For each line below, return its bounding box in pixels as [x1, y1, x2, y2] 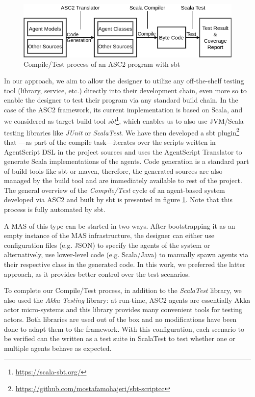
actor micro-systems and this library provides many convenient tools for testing [4, 304, 243, 315]
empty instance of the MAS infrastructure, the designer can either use [4, 230, 215, 240]
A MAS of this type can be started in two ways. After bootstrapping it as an [4, 220, 235, 231]
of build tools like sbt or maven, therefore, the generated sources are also [4, 165, 223, 176]
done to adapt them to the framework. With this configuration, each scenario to [4, 323, 244, 334]
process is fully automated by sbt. [4, 204, 105, 214]
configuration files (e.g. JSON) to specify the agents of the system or [4, 239, 210, 250]
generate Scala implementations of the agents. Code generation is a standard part [4, 156, 249, 166]
